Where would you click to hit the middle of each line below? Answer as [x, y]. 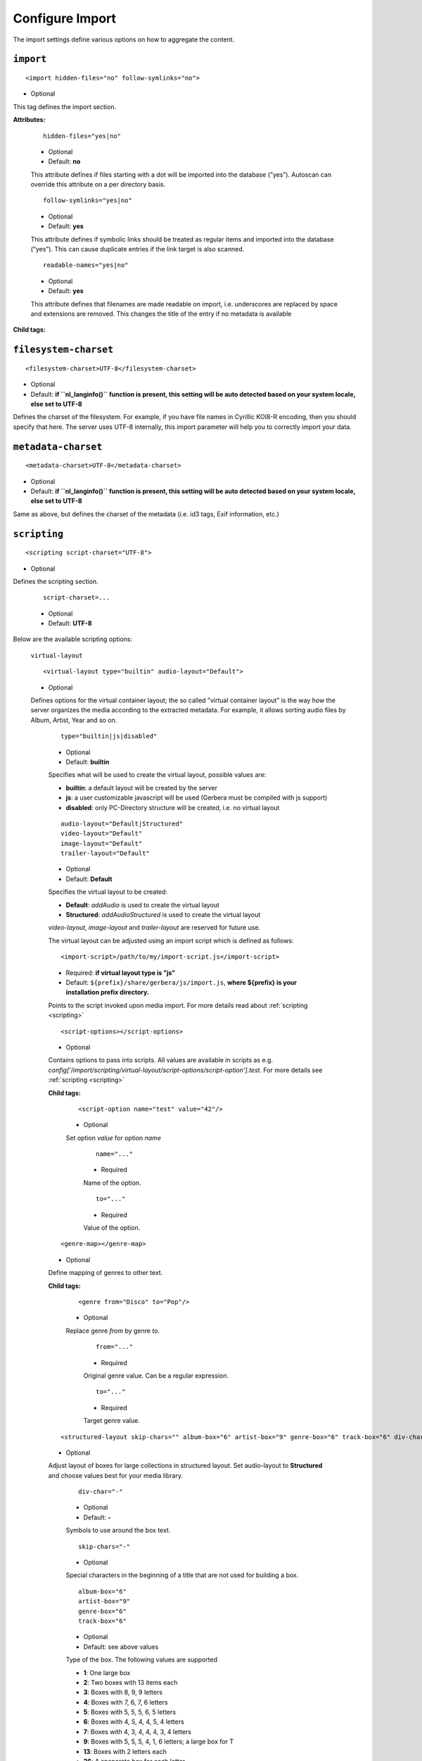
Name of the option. [112, 1183]
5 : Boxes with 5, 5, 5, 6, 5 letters [129, 1712]
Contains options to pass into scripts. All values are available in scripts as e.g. [161, 1060]
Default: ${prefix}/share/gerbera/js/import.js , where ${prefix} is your [181, 982]
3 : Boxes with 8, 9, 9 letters [123, 1692]
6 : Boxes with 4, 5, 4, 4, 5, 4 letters [134, 1722]
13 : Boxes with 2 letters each [125, 1751]
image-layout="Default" [102, 843]
